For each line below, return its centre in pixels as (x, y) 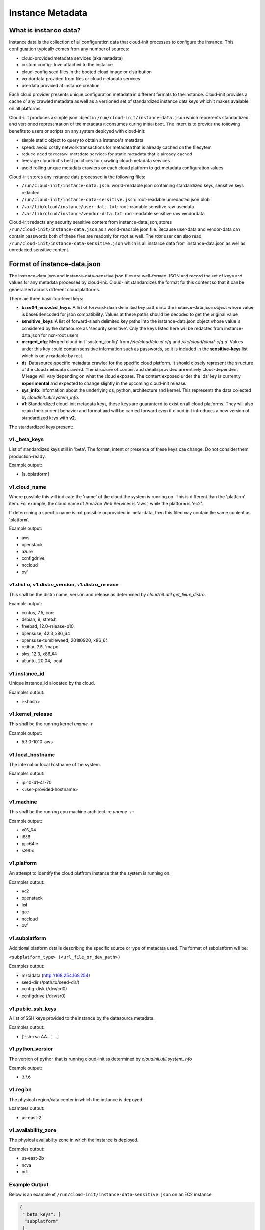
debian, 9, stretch (39, 619)
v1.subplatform (27, 938)
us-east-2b (33, 1158)
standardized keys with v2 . (49, 418)
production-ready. (27, 456)
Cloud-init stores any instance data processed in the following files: (77, 177)
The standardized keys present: (41, 427)
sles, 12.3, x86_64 (39, 654)
